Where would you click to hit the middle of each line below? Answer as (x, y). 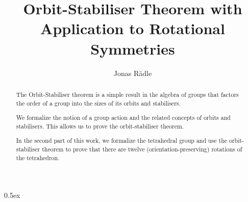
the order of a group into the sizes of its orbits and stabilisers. (98, 103)
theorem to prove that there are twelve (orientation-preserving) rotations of (142, 149)
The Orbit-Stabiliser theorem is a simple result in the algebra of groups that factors (127, 94)
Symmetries (133, 48)
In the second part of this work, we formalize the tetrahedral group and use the (122, 141)
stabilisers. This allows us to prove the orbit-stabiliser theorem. (100, 126)
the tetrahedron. (38, 157)
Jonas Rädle (133, 73)
